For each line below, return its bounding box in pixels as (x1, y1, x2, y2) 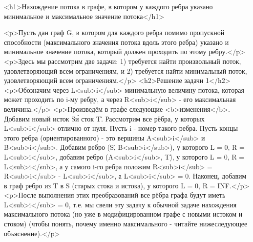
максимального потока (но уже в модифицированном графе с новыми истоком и (4, 209, 243, 219)
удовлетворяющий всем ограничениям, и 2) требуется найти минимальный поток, (4, 65, 247, 76)
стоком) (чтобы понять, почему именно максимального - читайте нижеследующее (4, 219, 248, 229)
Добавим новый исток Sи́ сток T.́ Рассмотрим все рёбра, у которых (4, 113, 205, 123)
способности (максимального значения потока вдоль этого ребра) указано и (4, 37, 229, 47)
